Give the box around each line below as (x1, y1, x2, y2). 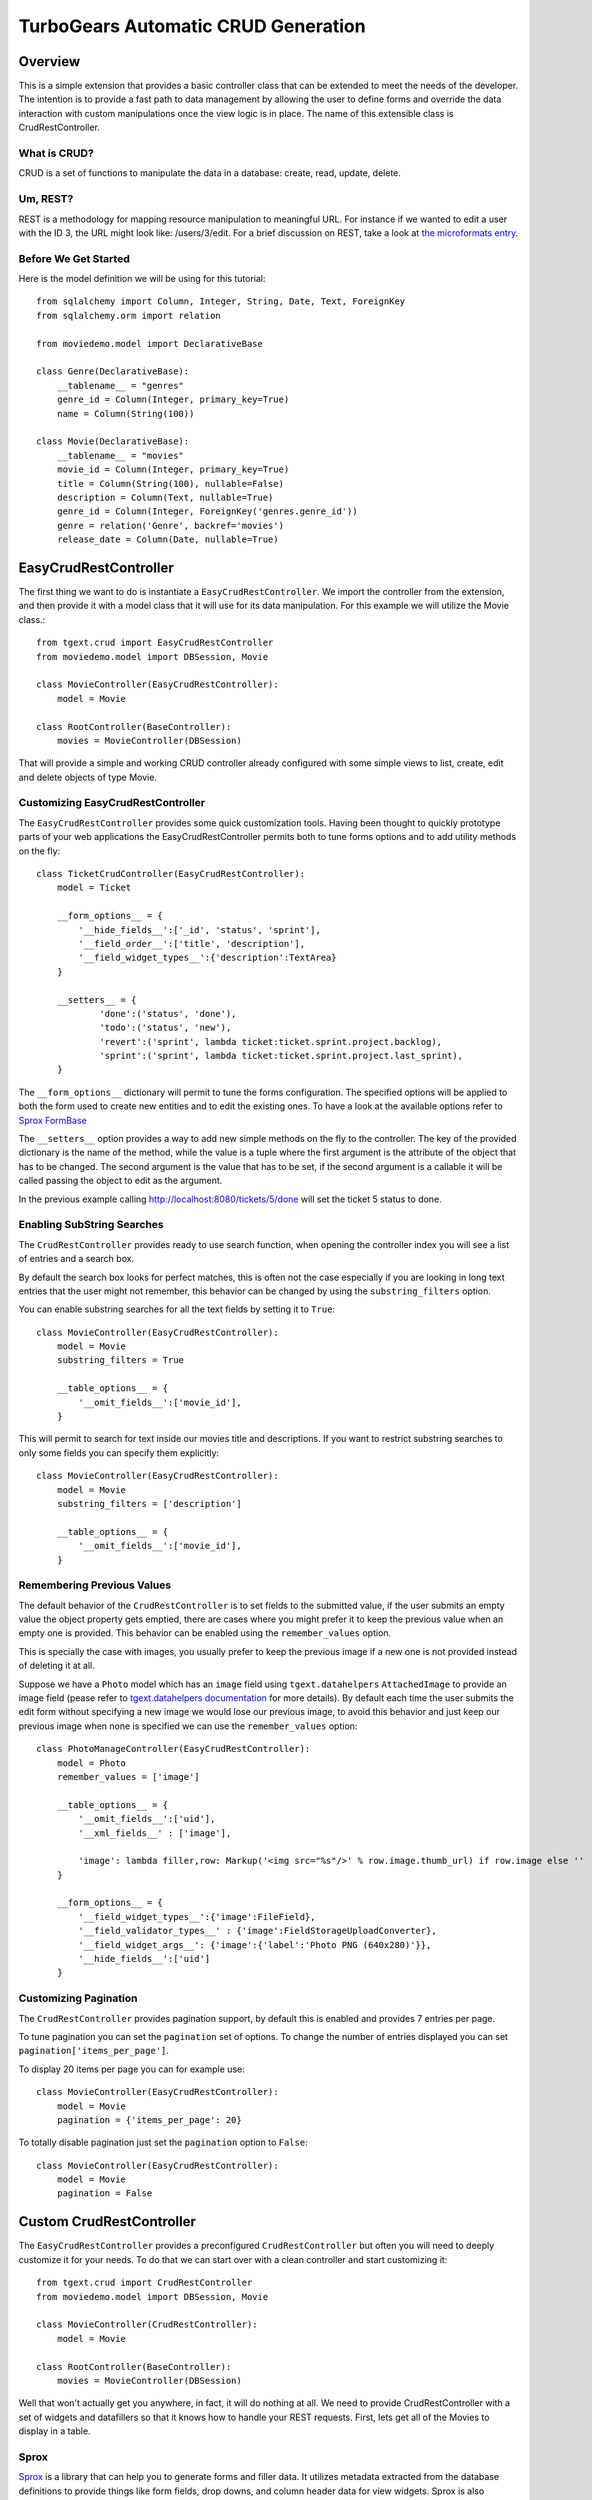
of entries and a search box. (18, 1253, 135, 1265)
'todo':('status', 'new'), (99, 1022, 232, 1034)
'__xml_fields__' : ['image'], (78, 1827, 232, 1839)
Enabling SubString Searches (18, 1218, 164, 1232)
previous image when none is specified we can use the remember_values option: (18, 1720, 358, 1732)
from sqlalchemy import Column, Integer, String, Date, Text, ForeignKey (36, 296, 406, 307)
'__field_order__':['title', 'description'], (78, 938, 305, 949)
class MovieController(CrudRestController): (36, 2319, 259, 2330)
